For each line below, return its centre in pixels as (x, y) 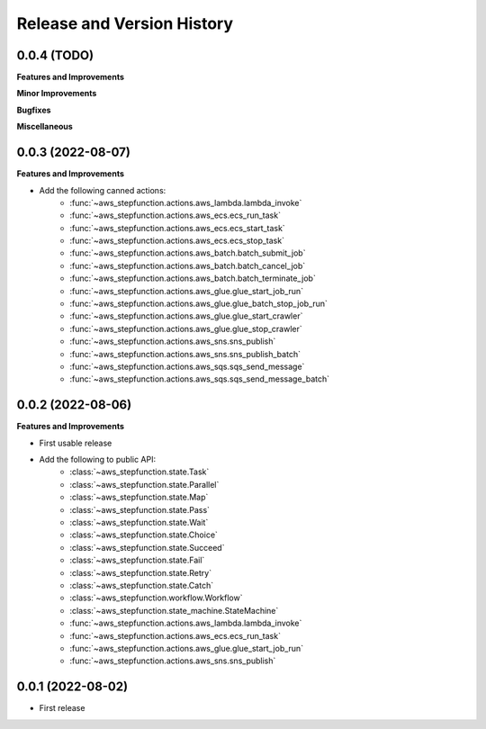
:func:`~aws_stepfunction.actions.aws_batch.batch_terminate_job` (193, 278)
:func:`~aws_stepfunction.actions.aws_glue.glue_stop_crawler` (186, 328)
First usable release (76, 443)
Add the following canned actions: (103, 190)
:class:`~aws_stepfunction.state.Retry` (140, 572)
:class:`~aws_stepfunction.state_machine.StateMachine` (174, 610)
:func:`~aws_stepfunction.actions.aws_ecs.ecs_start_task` (177, 228)
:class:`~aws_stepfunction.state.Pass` (140, 509)
